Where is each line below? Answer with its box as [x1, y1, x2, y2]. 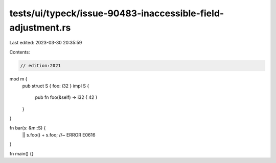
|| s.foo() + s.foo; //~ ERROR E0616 [22, 132, 96, 138]
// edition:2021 [20, 63, 61, 68]
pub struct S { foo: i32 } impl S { [22, 83, 89, 89]
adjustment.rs [9, 22, 71, 33]
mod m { [9, 75, 28, 81]
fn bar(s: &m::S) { [9, 125, 46, 131]
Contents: [9, 49, 30, 55]
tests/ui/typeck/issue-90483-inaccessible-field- [9, 8, 224, 19]
